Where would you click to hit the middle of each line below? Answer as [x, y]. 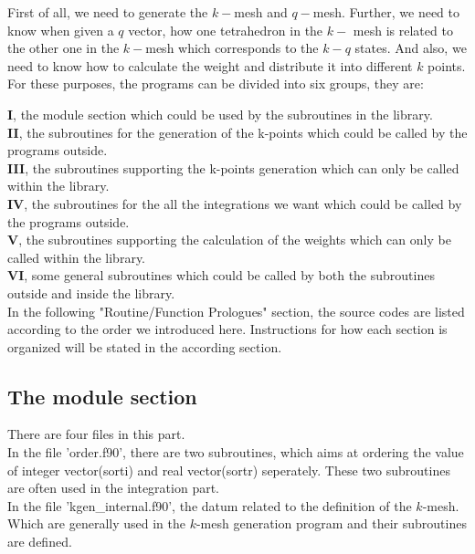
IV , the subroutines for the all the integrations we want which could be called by [235, 203]
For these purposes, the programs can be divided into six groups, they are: [216, 84]
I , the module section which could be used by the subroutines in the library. [220, 114]
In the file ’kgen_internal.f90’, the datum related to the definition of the [210, 505]
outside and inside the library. [91, 293]
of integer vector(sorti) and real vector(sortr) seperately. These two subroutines [229, 470]
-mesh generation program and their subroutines [331, 523]
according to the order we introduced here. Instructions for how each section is [227, 329]
